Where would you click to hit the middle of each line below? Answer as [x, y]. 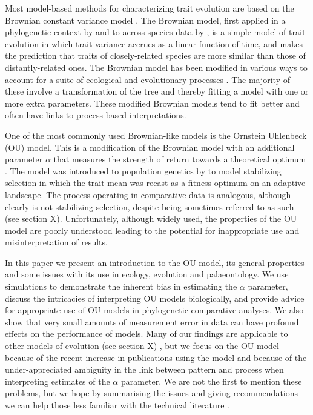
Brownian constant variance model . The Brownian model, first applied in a [145, 20]
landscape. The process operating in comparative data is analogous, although [148, 194]
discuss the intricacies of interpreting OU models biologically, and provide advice [155, 298]
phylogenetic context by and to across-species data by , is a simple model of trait [155, 32]
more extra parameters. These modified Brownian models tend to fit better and [152, 103]
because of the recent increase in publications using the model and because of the [156, 357]
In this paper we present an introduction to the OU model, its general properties [155, 262]
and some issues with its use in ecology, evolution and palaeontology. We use [147, 274]
